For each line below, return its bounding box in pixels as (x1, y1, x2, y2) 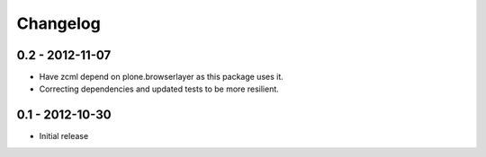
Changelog (16, 13, 101, 33)
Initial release (39, 131, 89, 142)
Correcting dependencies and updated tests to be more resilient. (39, 83, 279, 94)
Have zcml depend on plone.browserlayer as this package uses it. (39, 72, 283, 83)
